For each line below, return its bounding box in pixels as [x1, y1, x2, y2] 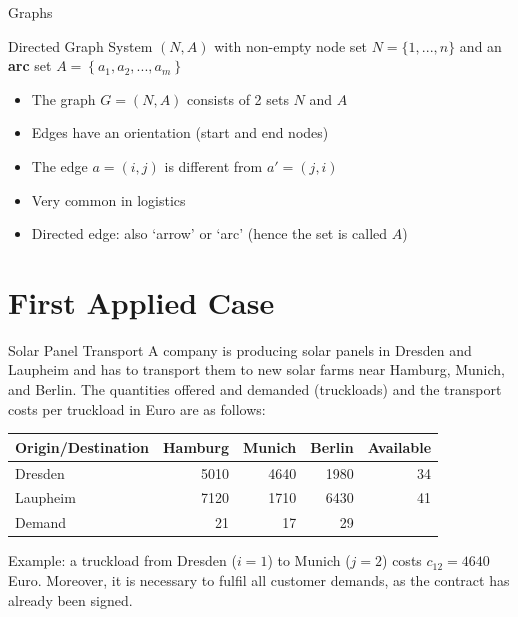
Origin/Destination [15, 436, 150, 457]
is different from [164, 155, 263, 176]
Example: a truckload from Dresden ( [8, 550, 237, 571]
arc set [8, 55, 52, 76]
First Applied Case [8, 281, 275, 322]
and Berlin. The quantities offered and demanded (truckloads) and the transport [8, 379, 502, 400]
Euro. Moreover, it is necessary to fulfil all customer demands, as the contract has [8, 569, 510, 590]
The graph [31, 88, 96, 109]
